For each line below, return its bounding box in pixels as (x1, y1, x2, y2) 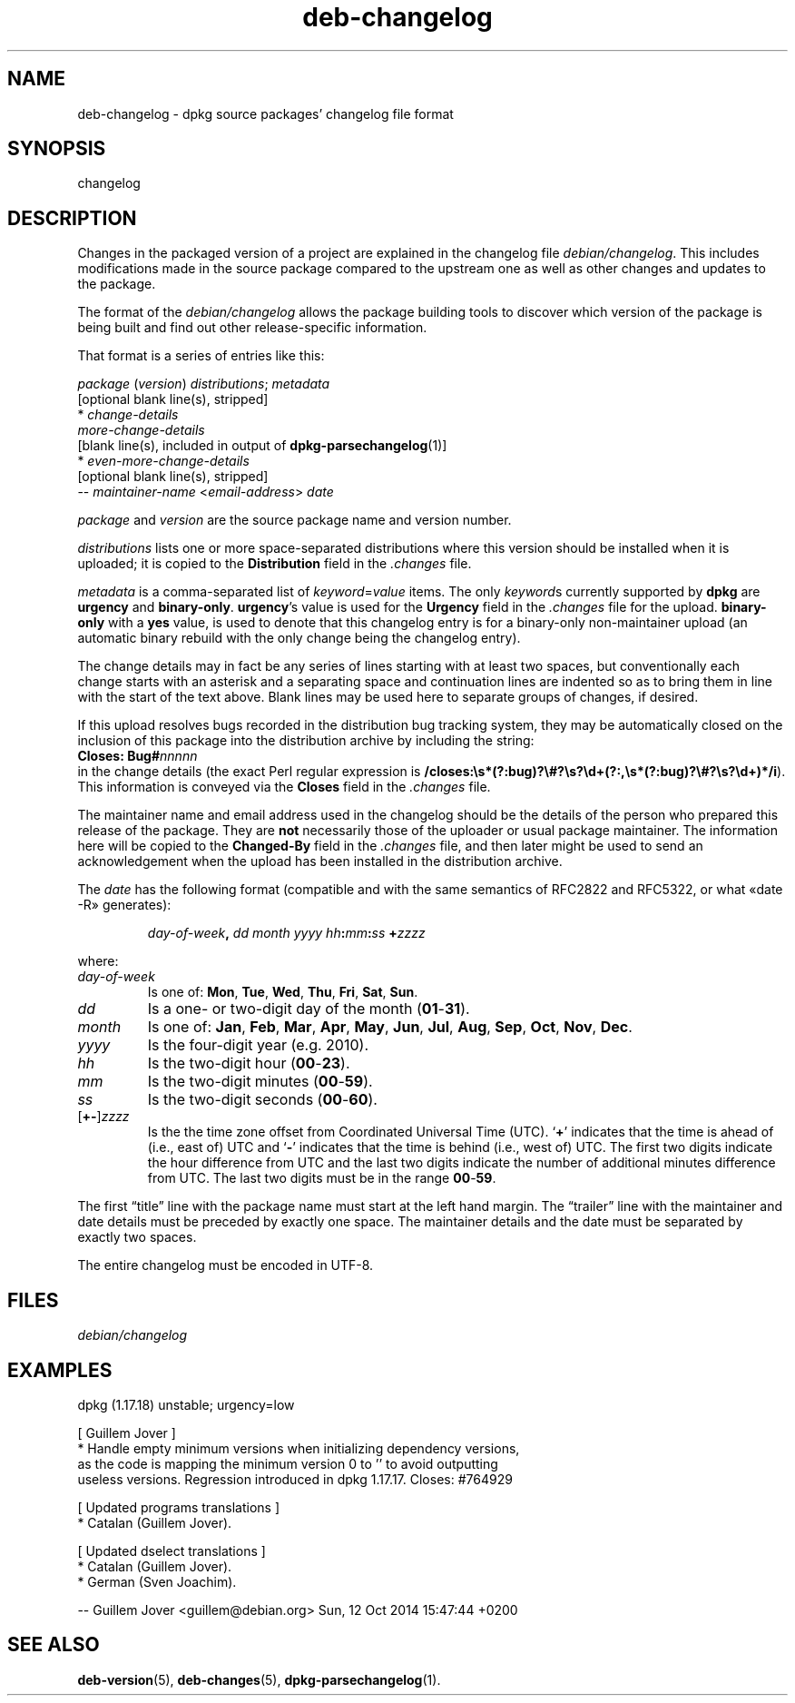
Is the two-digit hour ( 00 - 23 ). (147, 1054, 350, 1073)
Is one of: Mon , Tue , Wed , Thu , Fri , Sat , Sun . (147, 984, 418, 1000)
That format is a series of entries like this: (77, 348, 325, 364)
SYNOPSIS (7, 137, 106, 161)
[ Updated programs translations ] (77, 1499, 280, 1515)
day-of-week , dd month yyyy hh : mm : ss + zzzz (147, 925, 426, 941)
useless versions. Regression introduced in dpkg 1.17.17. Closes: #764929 (77, 1471, 513, 1487)
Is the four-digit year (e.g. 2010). (147, 1036, 368, 1055)
